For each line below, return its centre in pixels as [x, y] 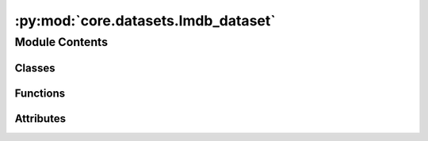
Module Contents [61, 42]
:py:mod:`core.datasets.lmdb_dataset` [145, 21]
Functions [40, 93]
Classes [35, 68]
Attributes [40, 118]
